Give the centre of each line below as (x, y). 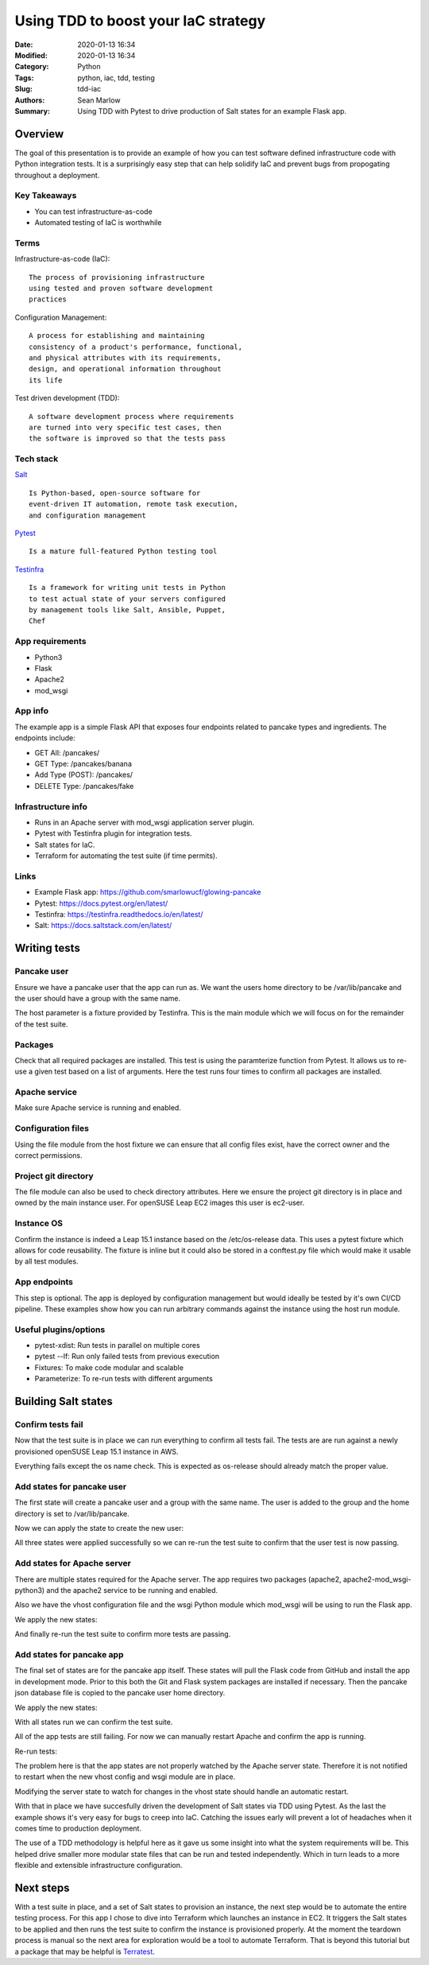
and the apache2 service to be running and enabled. (132, 1590)
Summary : (33, 111)
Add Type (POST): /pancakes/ (84, 775)
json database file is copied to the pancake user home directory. (120, 1693)
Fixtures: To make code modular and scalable (109, 1367)
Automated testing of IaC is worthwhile (98, 223)
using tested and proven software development (121, 289)
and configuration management (88, 515)
